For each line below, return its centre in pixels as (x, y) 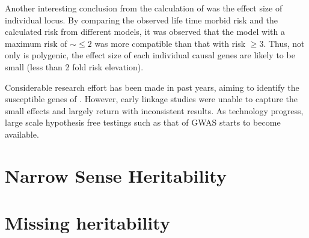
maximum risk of (36, 43)
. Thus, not (284, 43)
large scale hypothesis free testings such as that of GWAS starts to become (143, 122)
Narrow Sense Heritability (116, 175)
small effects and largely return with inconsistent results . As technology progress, (154, 110)
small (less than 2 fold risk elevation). (74, 66)
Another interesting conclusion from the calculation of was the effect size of (144, 8)
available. (22, 134)
